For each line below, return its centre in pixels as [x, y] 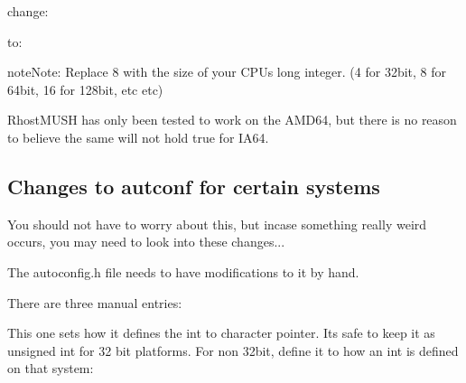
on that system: [51, 368]
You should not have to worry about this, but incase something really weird [217, 224]
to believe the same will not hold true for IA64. [138, 137]
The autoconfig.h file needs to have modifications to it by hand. [183, 271]
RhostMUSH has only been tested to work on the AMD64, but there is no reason [232, 120]
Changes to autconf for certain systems [194, 186]
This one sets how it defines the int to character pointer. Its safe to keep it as [221, 333]
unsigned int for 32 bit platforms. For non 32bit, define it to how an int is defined [233, 350]
